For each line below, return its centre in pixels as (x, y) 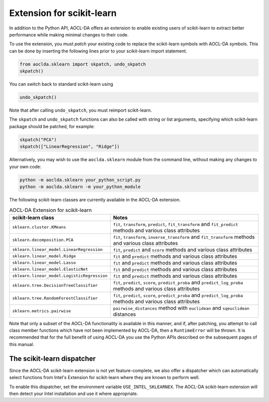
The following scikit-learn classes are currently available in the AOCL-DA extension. (95, 200)
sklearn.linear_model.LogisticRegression (60, 276)
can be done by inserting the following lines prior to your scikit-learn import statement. (98, 51)
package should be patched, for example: (52, 126)
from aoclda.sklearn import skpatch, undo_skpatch (83, 64)
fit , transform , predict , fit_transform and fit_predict (176, 224)
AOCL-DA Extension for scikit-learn (51, 210)
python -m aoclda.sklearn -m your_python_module (80, 187)
